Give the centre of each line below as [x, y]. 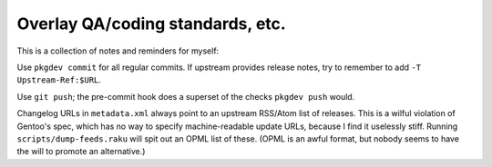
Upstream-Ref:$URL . [59, 80]
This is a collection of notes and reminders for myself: [118, 51]
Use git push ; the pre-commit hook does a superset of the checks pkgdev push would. [186, 96]
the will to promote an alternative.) [81, 152]
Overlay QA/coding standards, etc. [151, 24]
